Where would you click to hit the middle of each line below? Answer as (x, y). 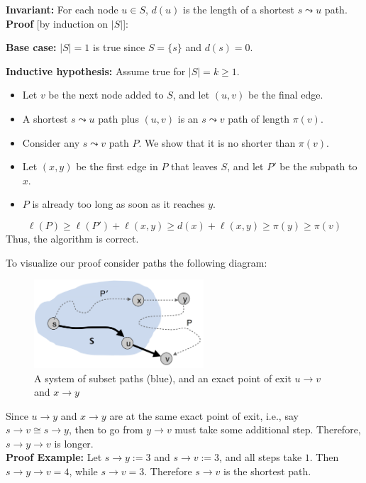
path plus (118, 118)
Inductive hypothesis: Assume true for (96, 71)
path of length (259, 118)
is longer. (74, 443)
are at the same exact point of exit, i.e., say (204, 415)
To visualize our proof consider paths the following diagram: (137, 262)
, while (83, 471)
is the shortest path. (267, 471)
